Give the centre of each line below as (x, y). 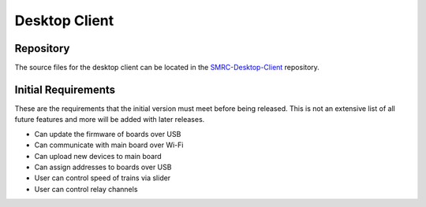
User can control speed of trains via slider (103, 178)
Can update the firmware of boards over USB (108, 134)
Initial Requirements (65, 89)
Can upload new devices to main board (98, 156)
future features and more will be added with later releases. (110, 120)
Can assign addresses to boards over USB (103, 167)
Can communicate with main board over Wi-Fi (109, 145)
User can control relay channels (86, 189)
